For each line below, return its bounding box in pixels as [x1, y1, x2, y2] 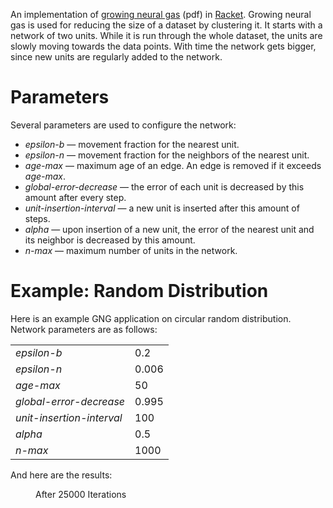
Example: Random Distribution [10, 280, 269, 303]
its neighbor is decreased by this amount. [24, 234, 196, 246]
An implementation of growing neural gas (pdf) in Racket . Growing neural [10, 9, 312, 20]
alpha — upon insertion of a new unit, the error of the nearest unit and [24, 223, 315, 235]
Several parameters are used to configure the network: [10, 119, 237, 131]
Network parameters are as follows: [10, 323, 158, 335]
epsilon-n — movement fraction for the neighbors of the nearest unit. [24, 149, 310, 161]
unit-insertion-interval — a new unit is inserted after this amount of [24, 202, 300, 214]
